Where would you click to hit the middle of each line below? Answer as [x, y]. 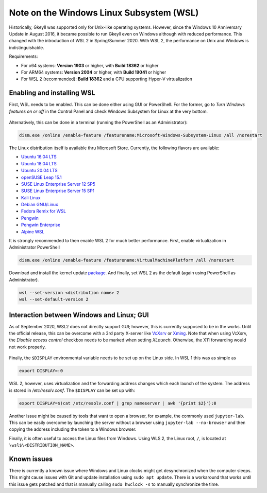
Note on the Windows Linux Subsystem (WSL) [104, 13]
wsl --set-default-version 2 [54, 299]
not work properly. [27, 347]
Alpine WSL [33, 231]
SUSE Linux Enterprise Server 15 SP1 [58, 191]
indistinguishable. [27, 47]
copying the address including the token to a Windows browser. [73, 429]
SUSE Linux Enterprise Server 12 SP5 [58, 184]
